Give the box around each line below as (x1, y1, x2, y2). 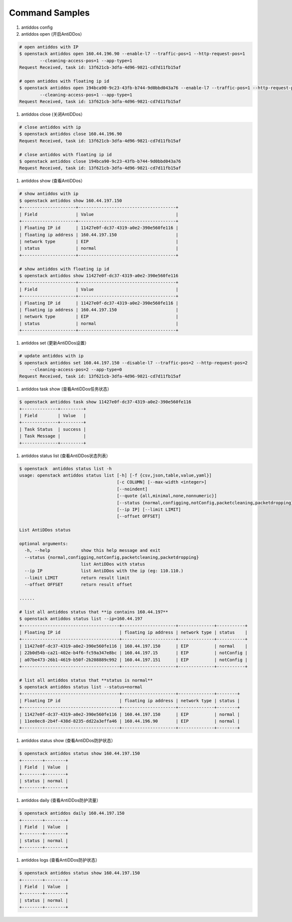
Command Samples (9, 7, 90, 18)
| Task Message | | (19, 433, 86, 439)
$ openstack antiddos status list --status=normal (19, 684, 143, 690)
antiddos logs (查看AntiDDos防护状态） (21, 857, 100, 863)
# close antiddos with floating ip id (19, 152, 112, 157)
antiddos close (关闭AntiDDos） (21, 111, 85, 117)
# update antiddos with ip (19, 353, 84, 359)
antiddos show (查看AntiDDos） (21, 178, 85, 184)
